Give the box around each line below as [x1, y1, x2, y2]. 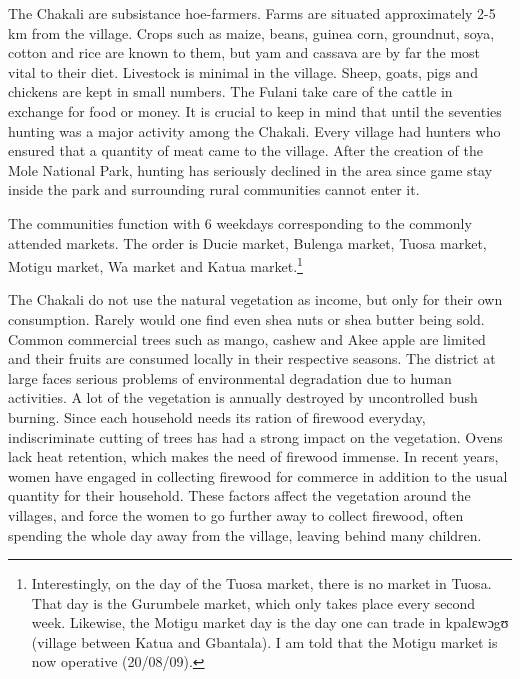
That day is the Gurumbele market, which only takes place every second [31, 592, 476, 613]
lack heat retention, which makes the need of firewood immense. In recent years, [8, 446, 499, 467]
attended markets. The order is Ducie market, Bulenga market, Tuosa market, [8, 232, 487, 253]
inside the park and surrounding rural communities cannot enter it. [8, 179, 420, 200]
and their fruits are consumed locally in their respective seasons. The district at [8, 348, 496, 369]
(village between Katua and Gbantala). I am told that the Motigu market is [31, 631, 498, 652]
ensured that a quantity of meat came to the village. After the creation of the [8, 140, 484, 161]
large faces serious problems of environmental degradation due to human [8, 367, 452, 388]
